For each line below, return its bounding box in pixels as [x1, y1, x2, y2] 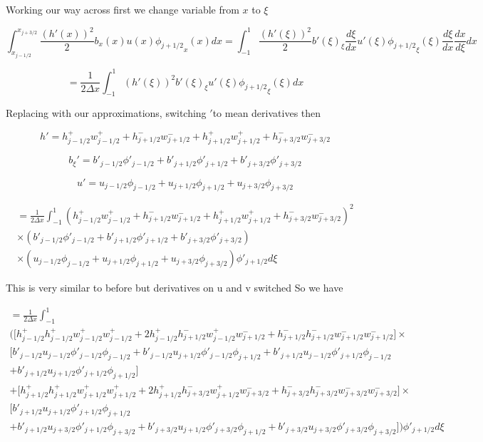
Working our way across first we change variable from [6, 2, 239, 16]
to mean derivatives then [212, 106, 321, 120]
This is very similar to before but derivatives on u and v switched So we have [6, 279, 343, 294]
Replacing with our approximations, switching [6, 106, 207, 120]
